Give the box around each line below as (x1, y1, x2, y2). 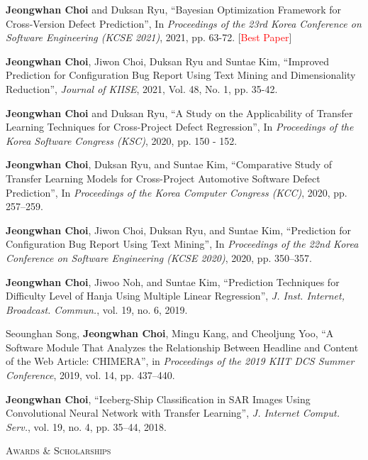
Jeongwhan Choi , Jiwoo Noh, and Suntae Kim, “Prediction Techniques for (6, 274, 340, 289)
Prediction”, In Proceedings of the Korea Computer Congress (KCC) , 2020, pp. (6, 185, 347, 199)
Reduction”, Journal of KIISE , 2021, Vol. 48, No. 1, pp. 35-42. (6, 81, 278, 96)
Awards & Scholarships (6, 443, 111, 458)
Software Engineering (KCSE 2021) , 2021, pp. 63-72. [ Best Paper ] (6, 30, 292, 45)
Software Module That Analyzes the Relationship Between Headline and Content (6, 339, 359, 354)
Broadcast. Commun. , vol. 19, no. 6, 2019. (6, 302, 188, 317)
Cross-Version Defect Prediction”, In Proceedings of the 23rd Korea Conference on (6, 16, 362, 31)
